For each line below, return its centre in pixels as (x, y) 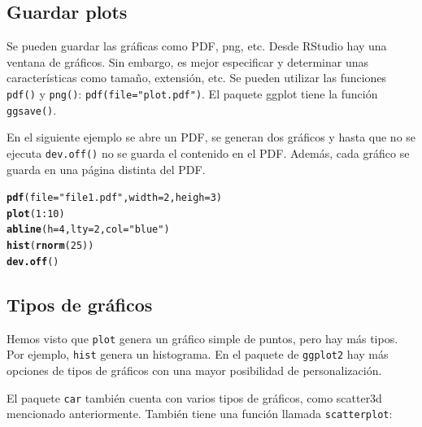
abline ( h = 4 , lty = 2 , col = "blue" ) (88, 230)
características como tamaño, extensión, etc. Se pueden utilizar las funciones (197, 78)
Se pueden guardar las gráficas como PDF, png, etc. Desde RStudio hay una (197, 46)
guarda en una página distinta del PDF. (106, 169)
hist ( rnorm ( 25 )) (50, 246)
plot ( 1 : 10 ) (36, 213)
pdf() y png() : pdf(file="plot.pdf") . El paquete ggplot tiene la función (192, 93)
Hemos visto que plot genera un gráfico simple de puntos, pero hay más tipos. (202, 338)
